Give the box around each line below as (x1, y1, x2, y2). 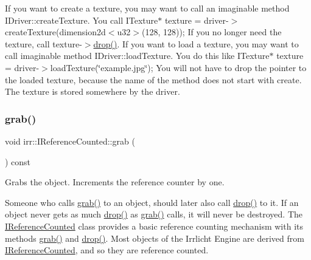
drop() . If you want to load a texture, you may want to (93, 37, 299, 50)
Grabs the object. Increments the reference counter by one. (5, 176, 225, 188)
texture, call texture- (5, 37, 82, 50)
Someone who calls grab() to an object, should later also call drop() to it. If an (5, 196, 299, 208)
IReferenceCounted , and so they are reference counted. (5, 244, 209, 256)
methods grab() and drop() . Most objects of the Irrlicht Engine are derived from (5, 231, 304, 244)
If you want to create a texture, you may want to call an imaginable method (5, 2, 290, 14)
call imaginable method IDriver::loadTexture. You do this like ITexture (5, 49, 270, 62)
